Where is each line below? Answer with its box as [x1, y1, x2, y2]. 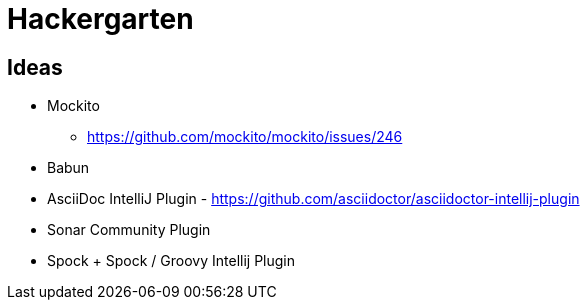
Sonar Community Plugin [47, 221, 211, 239]
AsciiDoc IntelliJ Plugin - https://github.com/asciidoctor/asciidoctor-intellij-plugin [47, 190, 580, 208]
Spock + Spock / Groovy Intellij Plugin [47, 252, 295, 270]
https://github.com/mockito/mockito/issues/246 [87, 128, 403, 146]
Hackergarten [7, 2, 194, 36]
